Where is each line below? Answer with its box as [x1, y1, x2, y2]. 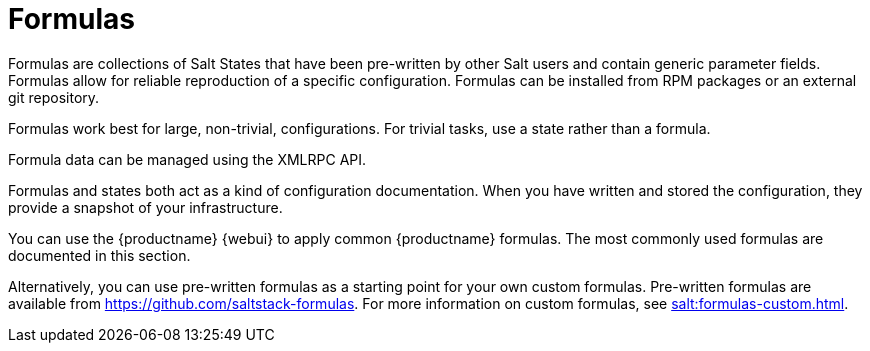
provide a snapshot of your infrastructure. [8, 198, 283, 216]
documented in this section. [8, 246, 191, 264]
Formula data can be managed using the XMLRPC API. [8, 150, 367, 168]
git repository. [8, 88, 100, 106]
